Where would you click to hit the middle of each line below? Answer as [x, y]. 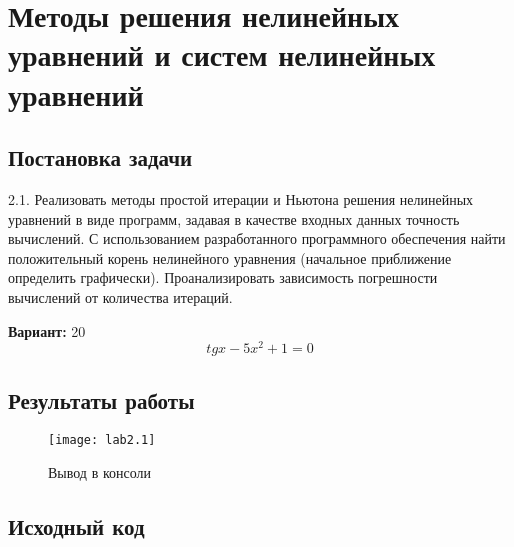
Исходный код [76, 526]
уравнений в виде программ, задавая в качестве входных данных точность [234, 218]
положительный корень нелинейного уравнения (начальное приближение [230, 257]
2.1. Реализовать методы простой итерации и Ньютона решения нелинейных [241, 198]
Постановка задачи [100, 157]
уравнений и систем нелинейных [222, 54]
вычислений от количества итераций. [120, 296]
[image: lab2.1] [102, 440]
